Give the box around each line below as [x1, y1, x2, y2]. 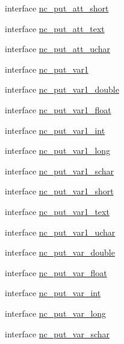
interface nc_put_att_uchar [5, 42, 111, 55]
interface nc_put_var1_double [5, 83, 119, 96]
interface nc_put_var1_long [5, 144, 111, 157]
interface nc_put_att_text [5, 22, 105, 35]
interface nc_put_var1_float [5, 103, 111, 116]
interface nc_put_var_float [5, 266, 107, 279]
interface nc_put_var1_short [5, 185, 114, 197]
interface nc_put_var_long [5, 306, 107, 319]
